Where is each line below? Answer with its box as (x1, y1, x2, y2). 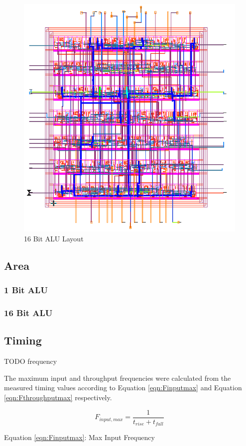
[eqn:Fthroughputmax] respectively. (4, 392, 112, 403)
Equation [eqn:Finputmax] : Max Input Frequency (4, 432, 155, 443)
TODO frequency (4, 356, 57, 366)
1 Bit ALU (4, 284, 48, 296)
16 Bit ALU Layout (24, 233, 84, 244)
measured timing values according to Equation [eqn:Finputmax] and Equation (4, 382, 242, 393)
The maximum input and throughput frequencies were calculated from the (4, 372, 231, 383)
